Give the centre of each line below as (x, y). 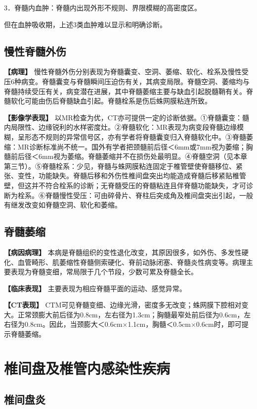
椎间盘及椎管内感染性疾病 (87, 368)
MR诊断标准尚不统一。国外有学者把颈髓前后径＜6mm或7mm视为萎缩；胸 (135, 146)
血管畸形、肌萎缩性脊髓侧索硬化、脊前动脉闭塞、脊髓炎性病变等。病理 (132, 262)
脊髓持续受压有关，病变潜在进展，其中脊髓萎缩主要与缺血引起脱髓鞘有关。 (125, 91)
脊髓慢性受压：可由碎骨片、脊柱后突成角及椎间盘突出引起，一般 (149, 195)
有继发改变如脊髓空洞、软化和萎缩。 (63, 205)
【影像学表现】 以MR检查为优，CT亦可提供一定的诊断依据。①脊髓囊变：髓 (127, 117)
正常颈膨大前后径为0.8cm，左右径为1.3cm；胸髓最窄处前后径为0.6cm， (131, 314)
